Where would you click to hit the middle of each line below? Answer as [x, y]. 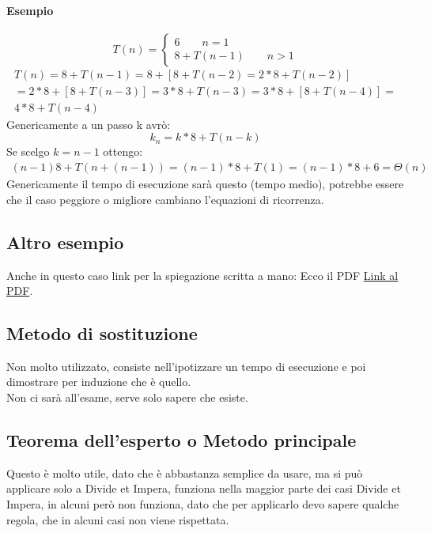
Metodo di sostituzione [102, 333]
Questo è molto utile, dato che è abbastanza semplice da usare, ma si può [185, 473]
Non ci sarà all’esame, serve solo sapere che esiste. [127, 397]
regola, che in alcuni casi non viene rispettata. [118, 519]
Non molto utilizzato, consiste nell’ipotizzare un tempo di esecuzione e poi [186, 366]
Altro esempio [65, 242]
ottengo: [123, 151]
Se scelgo [28, 151]
